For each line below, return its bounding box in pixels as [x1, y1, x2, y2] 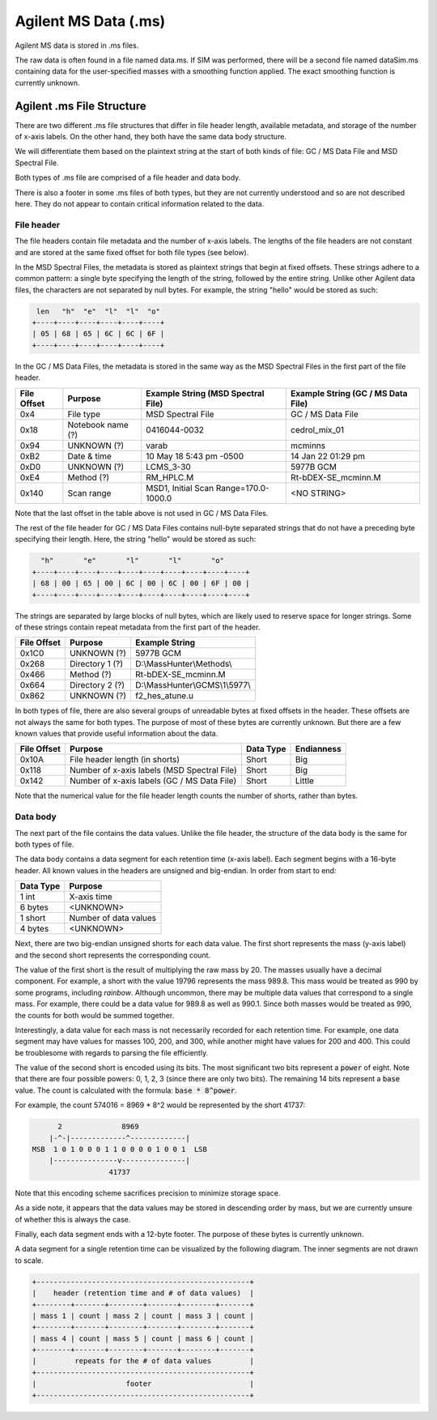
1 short [19, 912, 46, 923]
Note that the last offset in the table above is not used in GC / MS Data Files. [15, 508, 269, 518]
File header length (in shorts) [70, 754, 180, 765]
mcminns [290, 440, 326, 451]
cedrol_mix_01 [290, 424, 344, 435]
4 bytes [19, 923, 49, 935]
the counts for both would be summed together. [15, 1010, 175, 1020]
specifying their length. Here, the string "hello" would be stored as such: [15, 535, 257, 544]
